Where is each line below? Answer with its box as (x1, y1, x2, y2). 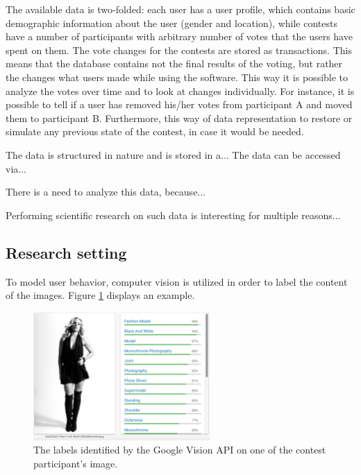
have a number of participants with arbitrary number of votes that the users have (6, 29, 353, 44)
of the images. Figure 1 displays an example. (6, 288, 195, 302)
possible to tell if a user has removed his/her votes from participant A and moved (6, 97, 353, 112)
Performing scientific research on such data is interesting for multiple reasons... (6, 207, 341, 222)
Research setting (6, 241, 127, 263)
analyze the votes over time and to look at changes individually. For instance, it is (6, 83, 355, 98)
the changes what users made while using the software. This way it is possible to (6, 69, 349, 84)
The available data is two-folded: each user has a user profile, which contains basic (6, 2, 355, 16)
